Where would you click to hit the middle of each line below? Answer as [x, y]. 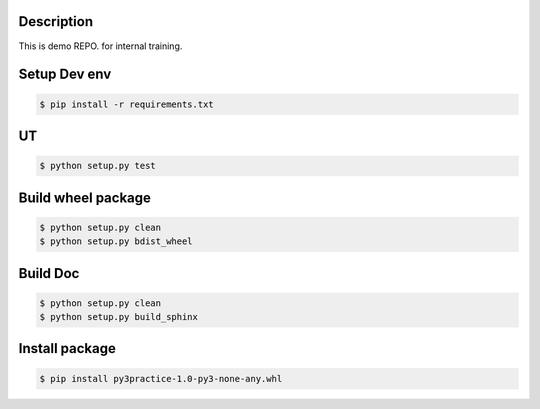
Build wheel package [85, 197]
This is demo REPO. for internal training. [100, 46]
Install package [67, 348]
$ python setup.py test [98, 166]
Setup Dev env [65, 74]
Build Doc [49, 273]
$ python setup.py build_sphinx [119, 317]
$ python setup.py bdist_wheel [116, 241]
